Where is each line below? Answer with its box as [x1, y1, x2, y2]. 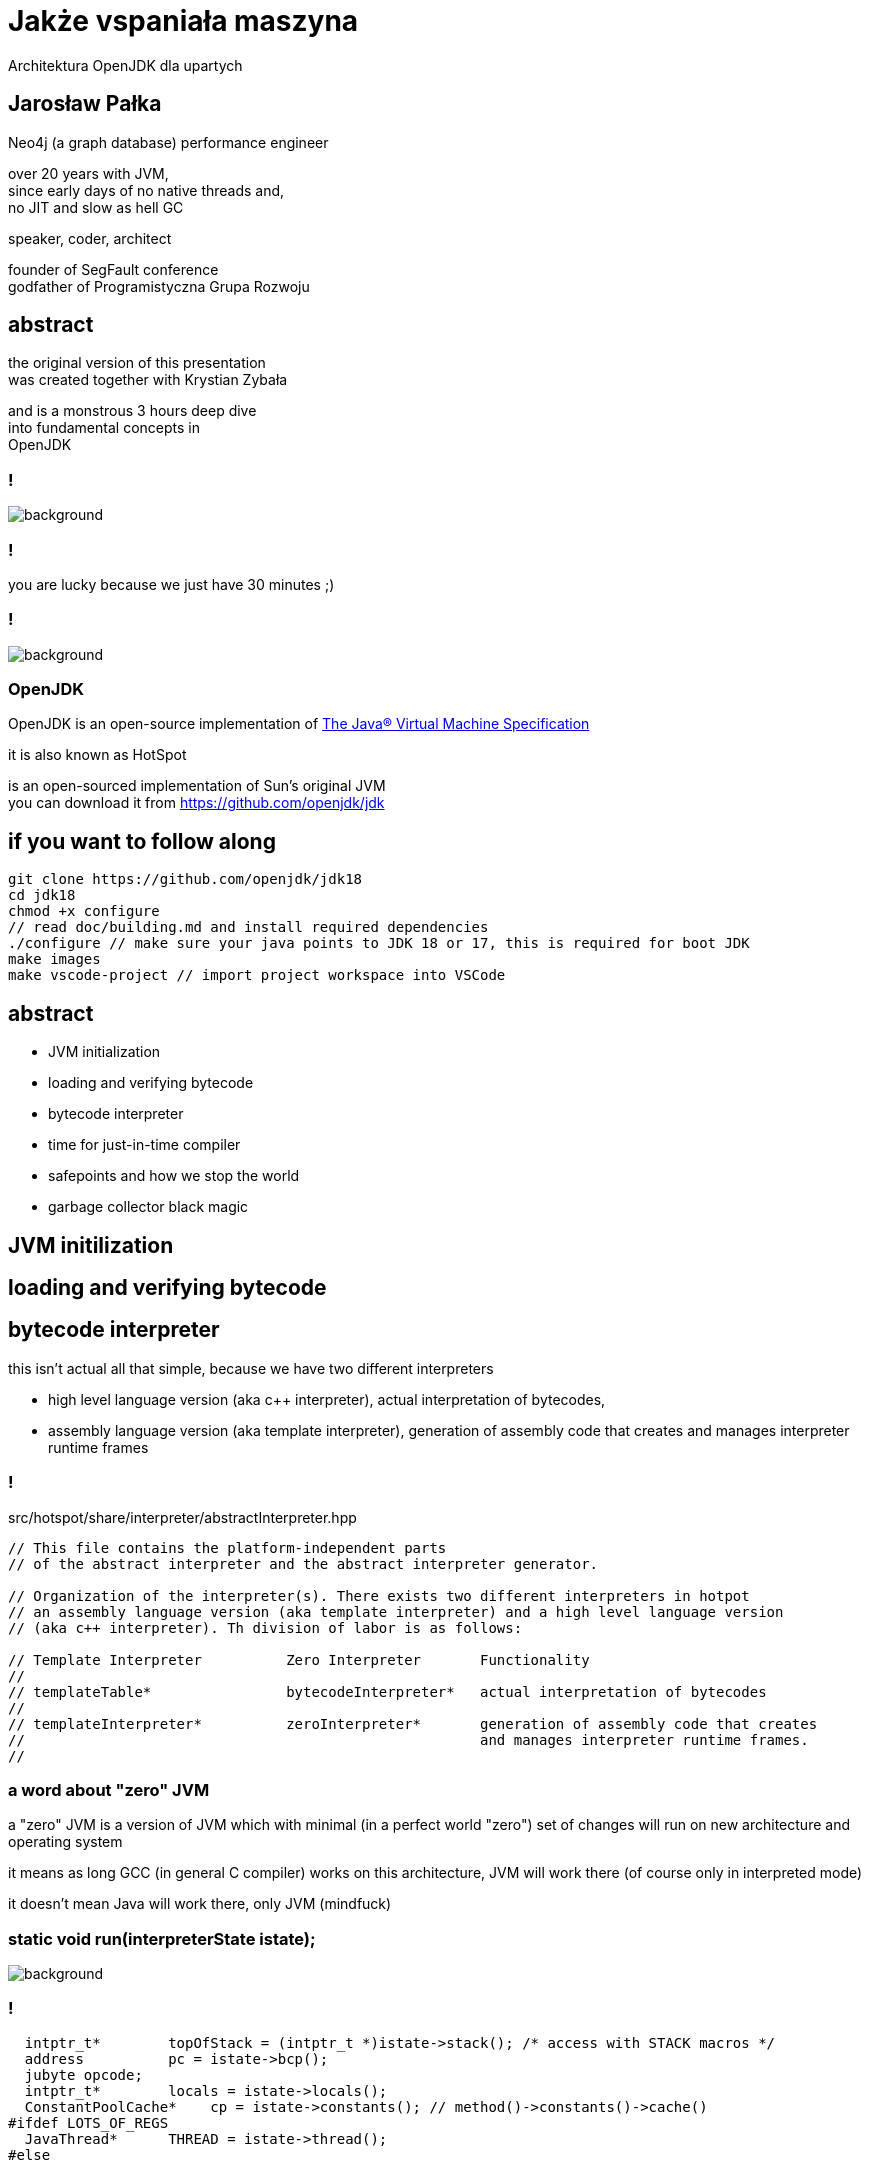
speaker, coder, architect [8, 229, 172, 247]
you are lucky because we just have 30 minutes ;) [8, 575, 335, 593]
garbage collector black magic [48, 1198, 249, 1216]
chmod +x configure [8, 903, 160, 920]
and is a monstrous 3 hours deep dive [8, 402, 257, 420]
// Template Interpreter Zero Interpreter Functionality [8, 1651, 590, 1668]
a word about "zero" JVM [8, 1779, 210, 1800]
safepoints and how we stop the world [48, 1167, 300, 1185]
